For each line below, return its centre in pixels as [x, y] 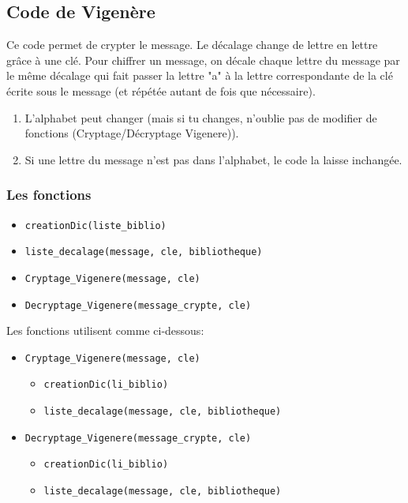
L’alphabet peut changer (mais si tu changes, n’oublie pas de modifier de [201, 117]
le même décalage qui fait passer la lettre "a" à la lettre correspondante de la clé [200, 75]
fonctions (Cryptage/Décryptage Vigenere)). [132, 133]
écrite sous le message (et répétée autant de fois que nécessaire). [161, 90]
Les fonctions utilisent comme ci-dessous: [105, 330]
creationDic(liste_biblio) [95, 225]
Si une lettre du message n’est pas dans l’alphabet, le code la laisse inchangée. [213, 159]
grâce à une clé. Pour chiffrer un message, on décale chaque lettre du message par [203, 60]
